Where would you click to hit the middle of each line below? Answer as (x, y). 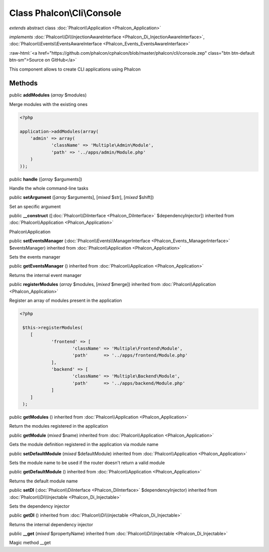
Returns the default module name (44, 481)
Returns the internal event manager (45, 275)
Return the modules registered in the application (59, 426)
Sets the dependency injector (39, 506)
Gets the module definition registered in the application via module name (84, 445)
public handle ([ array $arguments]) (46, 179)
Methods (23, 83)
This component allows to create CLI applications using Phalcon (75, 69)
